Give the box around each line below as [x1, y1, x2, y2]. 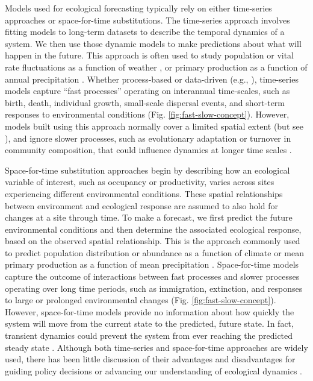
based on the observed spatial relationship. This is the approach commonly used [5, 235, 300, 247]
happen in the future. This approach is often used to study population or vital [5, 49, 294, 61]
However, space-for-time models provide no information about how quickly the [5, 305, 294, 318]
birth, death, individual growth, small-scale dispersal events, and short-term [5, 96, 285, 109]
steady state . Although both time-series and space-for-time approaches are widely [5, 341, 308, 353]
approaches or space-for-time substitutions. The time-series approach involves [5, 13, 290, 26]
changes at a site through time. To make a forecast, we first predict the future [5, 211, 293, 224]
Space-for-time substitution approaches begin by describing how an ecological [5, 163, 290, 176]
